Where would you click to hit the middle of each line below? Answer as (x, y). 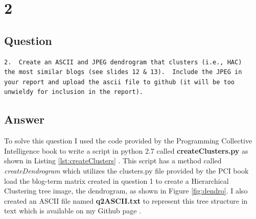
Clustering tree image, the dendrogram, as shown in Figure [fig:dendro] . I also (126, 191)
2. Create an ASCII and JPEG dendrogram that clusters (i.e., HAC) (123, 62)
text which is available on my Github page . (73, 211)
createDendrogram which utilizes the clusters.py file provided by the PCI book (126, 170)
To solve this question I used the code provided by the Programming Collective (128, 141)
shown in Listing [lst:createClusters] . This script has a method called (113, 161)
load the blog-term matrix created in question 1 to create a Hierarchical (117, 180)
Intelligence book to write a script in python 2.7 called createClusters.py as (126, 150)
